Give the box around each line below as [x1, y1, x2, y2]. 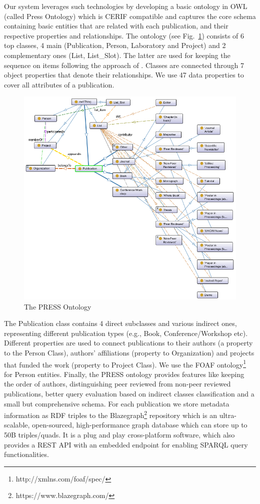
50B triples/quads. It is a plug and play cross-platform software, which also [4, 429, 235, 439]
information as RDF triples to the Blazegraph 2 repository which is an [4, 408, 217, 420]
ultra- [219, 409, 236, 420]
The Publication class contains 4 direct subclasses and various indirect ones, [4, 318, 237, 328]
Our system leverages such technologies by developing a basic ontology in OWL [4, 1, 247, 11]
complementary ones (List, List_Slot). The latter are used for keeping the [4, 49, 230, 60]
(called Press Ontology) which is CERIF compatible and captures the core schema [4, 10, 256, 21]
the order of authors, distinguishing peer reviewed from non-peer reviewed [4, 378, 231, 389]
